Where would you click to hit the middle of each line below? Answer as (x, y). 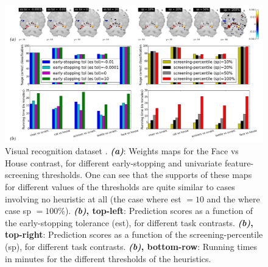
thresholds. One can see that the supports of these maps (147, 175)
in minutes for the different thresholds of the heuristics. (108, 258)
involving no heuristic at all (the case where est (93, 198)
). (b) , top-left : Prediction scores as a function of (159, 211)
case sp (18, 211)
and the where (233, 198)
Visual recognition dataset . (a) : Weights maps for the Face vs (122, 151)
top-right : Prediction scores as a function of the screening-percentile (134, 234)
